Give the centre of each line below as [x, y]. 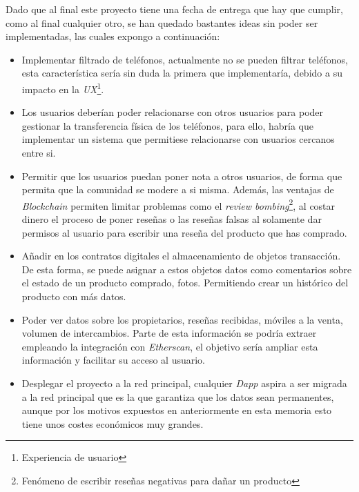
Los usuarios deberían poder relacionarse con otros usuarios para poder [173, 112]
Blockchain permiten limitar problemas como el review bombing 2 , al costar [178, 204]
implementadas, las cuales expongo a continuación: [113, 36]
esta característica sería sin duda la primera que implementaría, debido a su [182, 73]
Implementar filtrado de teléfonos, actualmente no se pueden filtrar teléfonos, [185, 59]
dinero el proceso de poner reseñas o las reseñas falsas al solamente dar [172, 219]
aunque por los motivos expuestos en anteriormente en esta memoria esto [176, 410]
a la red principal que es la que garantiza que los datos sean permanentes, [178, 396]
